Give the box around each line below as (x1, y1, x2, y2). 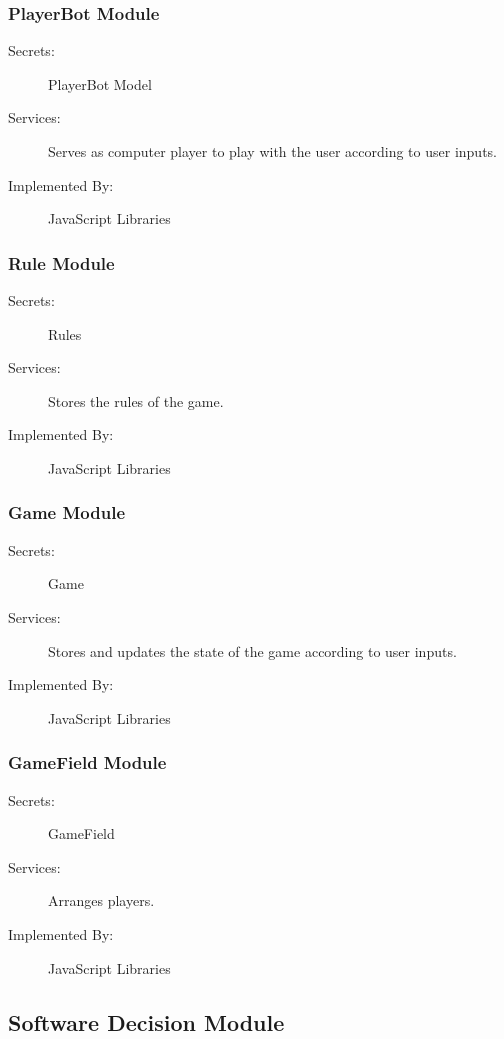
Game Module (8, 500, 126, 525)
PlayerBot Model (48, 73, 152, 94)
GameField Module (8, 750, 167, 775)
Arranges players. (48, 890, 155, 911)
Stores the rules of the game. (48, 390, 224, 411)
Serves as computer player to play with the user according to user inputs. (48, 141, 497, 161)
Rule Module (8, 250, 115, 275)
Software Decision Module (8, 1006, 285, 1037)
